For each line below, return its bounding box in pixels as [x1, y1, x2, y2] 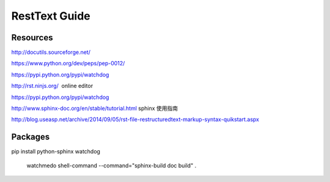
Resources [11, 32, 53, 43]
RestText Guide [11, 9, 91, 23]
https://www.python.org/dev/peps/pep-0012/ [11, 60, 125, 67]
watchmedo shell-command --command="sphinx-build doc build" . [26, 162, 197, 169]
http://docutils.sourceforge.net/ [11, 49, 91, 56]
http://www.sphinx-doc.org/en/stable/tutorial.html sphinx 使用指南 [11, 104, 178, 112]
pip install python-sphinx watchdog [11, 148, 101, 155]
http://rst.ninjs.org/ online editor [11, 82, 94, 90]
